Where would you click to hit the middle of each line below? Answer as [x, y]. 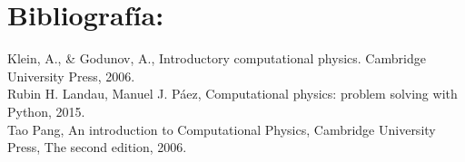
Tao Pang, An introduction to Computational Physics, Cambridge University [222, 129]
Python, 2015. [46, 111]
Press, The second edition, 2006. [97, 147]
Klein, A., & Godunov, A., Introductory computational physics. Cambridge [217, 58]
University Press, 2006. [71, 76]
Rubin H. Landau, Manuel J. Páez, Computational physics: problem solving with [232, 94]
